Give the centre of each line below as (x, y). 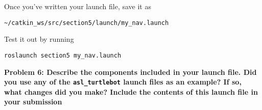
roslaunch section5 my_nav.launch (63, 55)
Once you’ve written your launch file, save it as (78, 6)
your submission (33, 102)
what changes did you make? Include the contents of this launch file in (131, 91)
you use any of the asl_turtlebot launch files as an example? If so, (123, 82)
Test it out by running (39, 39)
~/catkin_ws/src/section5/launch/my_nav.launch (87, 23)
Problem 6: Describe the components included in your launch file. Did (130, 72)
